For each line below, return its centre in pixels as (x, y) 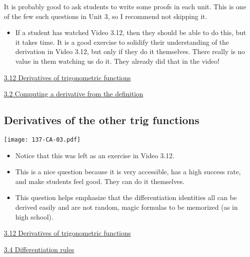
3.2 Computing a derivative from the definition (74, 94)
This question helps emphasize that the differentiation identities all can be (126, 197)
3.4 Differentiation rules (39, 249)
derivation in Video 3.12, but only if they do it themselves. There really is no (130, 51)
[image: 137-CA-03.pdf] (42, 139)
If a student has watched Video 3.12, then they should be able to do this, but (131, 32)
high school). (34, 216)
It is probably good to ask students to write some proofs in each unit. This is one (125, 6)
